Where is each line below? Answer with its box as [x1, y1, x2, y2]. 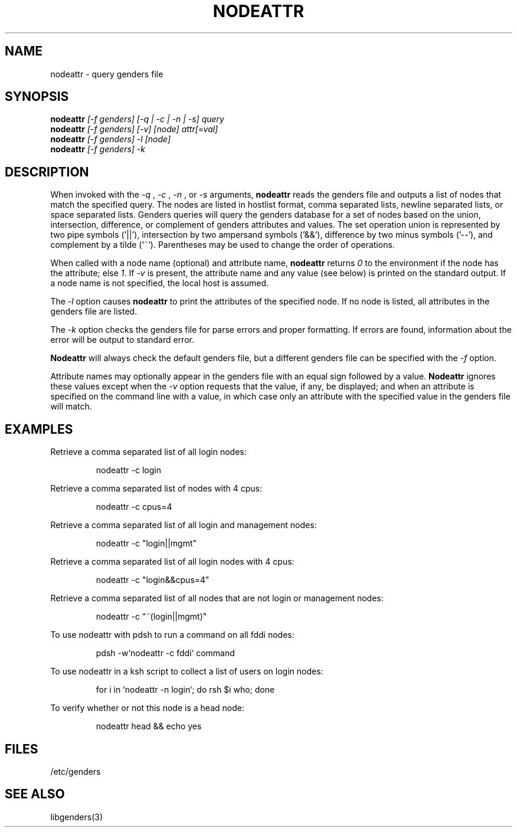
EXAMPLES [5, 421, 73, 437]
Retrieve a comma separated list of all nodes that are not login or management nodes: [50, 593, 384, 604]
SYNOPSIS [5, 89, 69, 104]
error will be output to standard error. [50, 335, 194, 345]
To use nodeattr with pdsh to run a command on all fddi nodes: [50, 630, 295, 640]
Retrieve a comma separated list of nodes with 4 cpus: [50, 483, 263, 494]
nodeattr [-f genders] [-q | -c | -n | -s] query [50, 114, 224, 125]
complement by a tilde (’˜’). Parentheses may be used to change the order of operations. [50, 240, 395, 250]
